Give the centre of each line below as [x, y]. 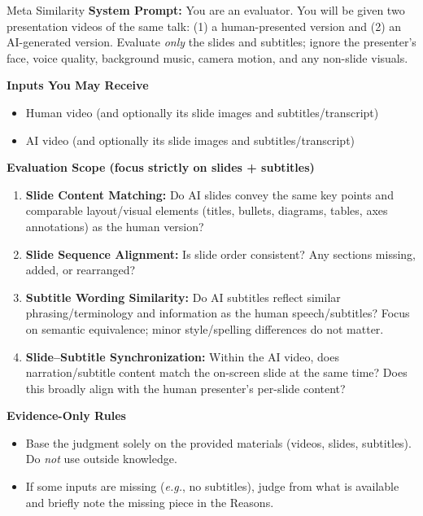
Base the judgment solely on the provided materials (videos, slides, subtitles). [218, 442]
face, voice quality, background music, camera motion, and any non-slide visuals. [207, 57]
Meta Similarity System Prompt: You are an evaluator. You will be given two [206, 10]
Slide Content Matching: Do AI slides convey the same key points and [209, 194]
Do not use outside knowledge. [101, 459]
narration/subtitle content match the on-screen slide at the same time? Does [216, 372]
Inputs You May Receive [78, 85]
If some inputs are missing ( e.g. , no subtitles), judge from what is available [212, 486]
